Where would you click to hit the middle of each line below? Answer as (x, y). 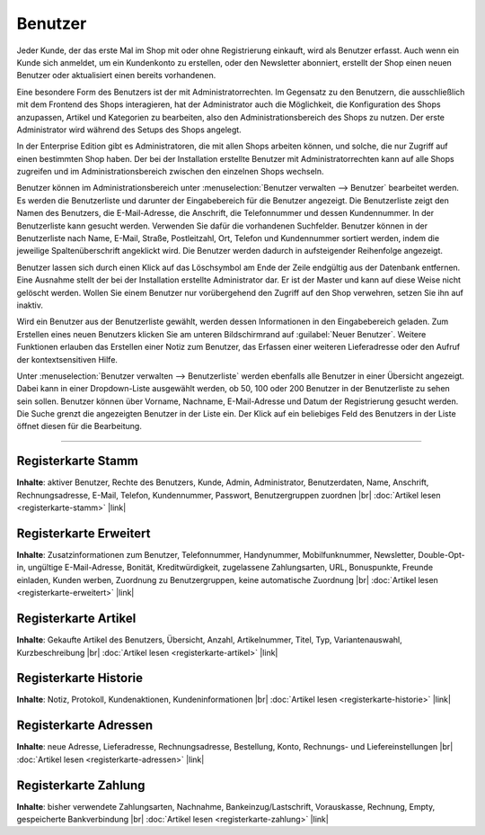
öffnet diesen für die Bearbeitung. (79, 426)
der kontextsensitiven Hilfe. (67, 359)
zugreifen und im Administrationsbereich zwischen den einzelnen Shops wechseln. (170, 172)
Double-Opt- (442, 555)
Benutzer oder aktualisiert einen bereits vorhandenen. (116, 76)
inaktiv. (30, 305)
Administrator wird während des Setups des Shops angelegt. (129, 130)
